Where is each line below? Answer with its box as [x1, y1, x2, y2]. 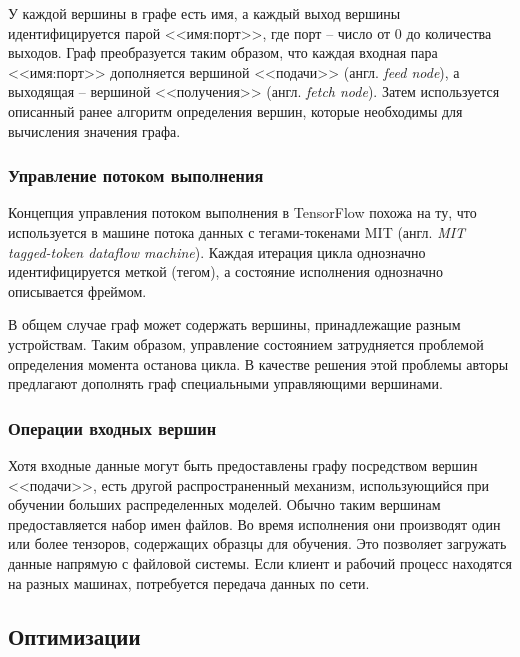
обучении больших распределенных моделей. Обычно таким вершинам [8, 494, 441, 515]
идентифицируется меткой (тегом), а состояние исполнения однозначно [8, 261, 443, 282]
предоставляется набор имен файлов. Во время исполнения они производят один [8, 513, 501, 534]
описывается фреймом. [8, 280, 147, 301]
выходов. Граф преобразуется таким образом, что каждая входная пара [8, 42, 438, 63]
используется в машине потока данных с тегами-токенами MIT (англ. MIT [8, 221, 466, 242]
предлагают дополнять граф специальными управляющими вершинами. [8, 373, 443, 394]
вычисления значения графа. [8, 120, 181, 141]
